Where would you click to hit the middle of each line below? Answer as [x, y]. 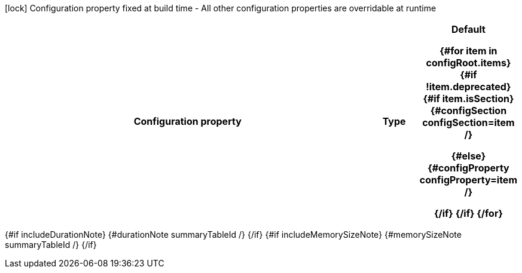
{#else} [468, 156]
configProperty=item [468, 180]
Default [468, 29]
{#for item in [468, 51]
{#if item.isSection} [468, 99]
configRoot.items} [468, 63]
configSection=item [468, 122]
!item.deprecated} [468, 87]
